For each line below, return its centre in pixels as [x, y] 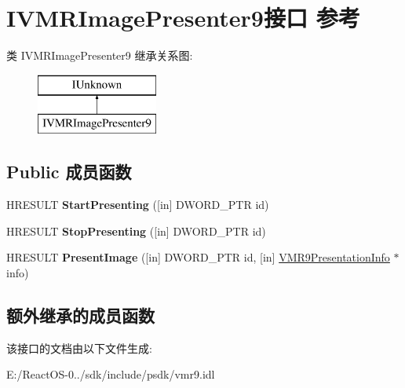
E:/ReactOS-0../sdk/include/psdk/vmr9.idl [111, 374]
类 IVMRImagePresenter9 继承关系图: [100, 55]
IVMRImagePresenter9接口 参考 [183, 18]
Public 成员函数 [69, 172]
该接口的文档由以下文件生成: [79, 348]
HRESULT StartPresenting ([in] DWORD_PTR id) [138, 205]
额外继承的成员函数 [80, 315]
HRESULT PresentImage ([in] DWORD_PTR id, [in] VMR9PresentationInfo [198, 257]
